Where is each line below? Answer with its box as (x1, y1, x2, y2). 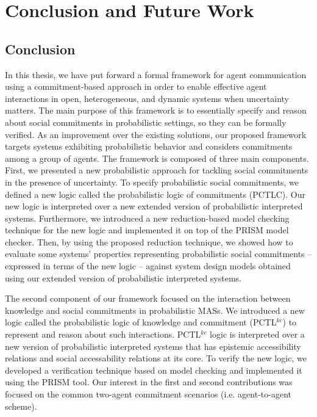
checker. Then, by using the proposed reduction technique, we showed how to (5, 235, 293, 248)
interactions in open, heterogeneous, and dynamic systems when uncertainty (5, 92, 290, 104)
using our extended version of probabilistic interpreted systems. (5, 271, 242, 284)
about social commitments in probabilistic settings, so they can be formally (5, 115, 287, 128)
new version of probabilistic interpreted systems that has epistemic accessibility (5, 339, 301, 352)
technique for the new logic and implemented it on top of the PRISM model (5, 223, 289, 236)
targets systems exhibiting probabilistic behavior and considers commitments (5, 140, 293, 153)
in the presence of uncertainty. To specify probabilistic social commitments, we (5, 175, 299, 188)
